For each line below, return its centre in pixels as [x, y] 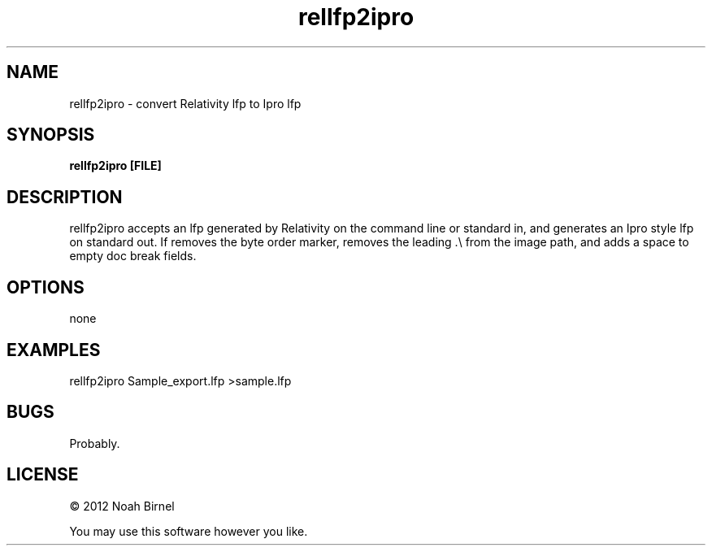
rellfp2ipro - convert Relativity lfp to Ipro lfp [185, 103]
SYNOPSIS [51, 135]
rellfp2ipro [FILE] [115, 166]
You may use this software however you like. [189, 531]
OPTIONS [46, 287]
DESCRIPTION [65, 197]
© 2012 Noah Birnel [122, 506]
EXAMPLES [54, 350]
